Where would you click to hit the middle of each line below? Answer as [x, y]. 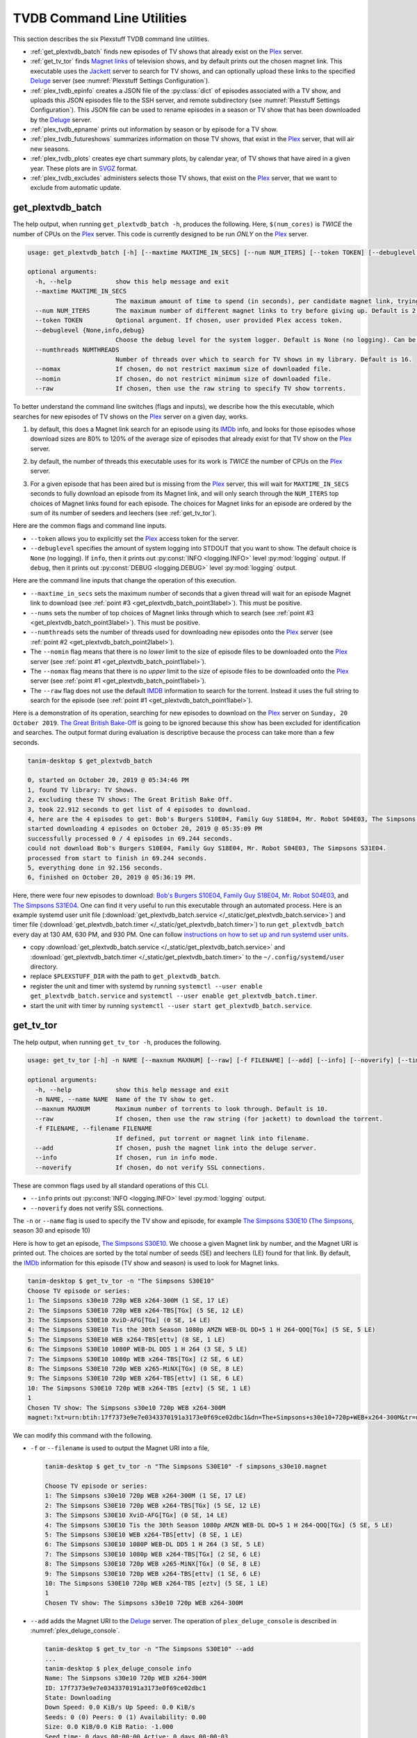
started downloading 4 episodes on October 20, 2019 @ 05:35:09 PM [145, 829]
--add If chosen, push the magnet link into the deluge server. [176, 1148]
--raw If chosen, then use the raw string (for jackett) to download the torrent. [209, 1119]
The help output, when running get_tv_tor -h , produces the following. [117, 1042]
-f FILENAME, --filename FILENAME [94, 1129]
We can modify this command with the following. [83, 1435]
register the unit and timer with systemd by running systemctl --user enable [146, 986]
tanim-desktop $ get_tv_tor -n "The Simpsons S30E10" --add [149, 1649]
